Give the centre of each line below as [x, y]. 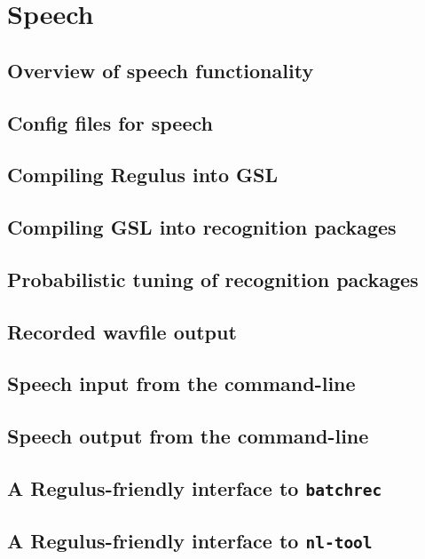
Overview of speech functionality [161, 70]
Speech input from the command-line [181, 383]
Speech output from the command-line [188, 436]
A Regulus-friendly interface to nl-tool [190, 541]
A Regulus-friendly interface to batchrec [195, 488]
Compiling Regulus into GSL [142, 175]
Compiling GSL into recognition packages [202, 227]
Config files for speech [110, 122]
